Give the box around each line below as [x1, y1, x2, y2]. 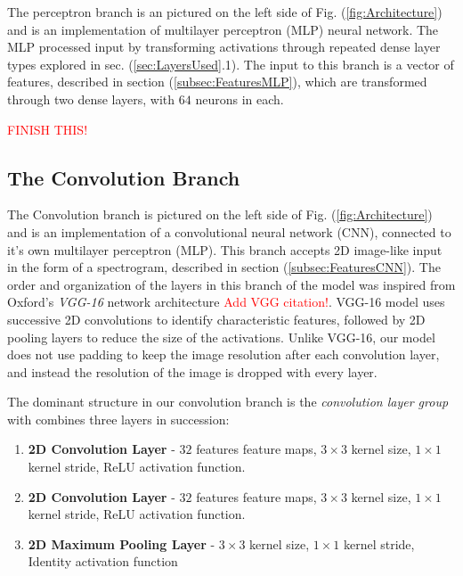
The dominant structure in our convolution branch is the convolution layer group [7, 392, 449, 411]
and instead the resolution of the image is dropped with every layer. [7, 362, 378, 381]
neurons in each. [195, 89, 284, 108]
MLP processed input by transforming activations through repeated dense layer [7, 37, 441, 56]
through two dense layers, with [7, 89, 175, 108]
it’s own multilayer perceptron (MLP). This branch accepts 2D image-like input [7, 240, 443, 259]
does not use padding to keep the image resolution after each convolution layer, [7, 345, 440, 364]
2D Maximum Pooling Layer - [28, 534, 215, 553]
